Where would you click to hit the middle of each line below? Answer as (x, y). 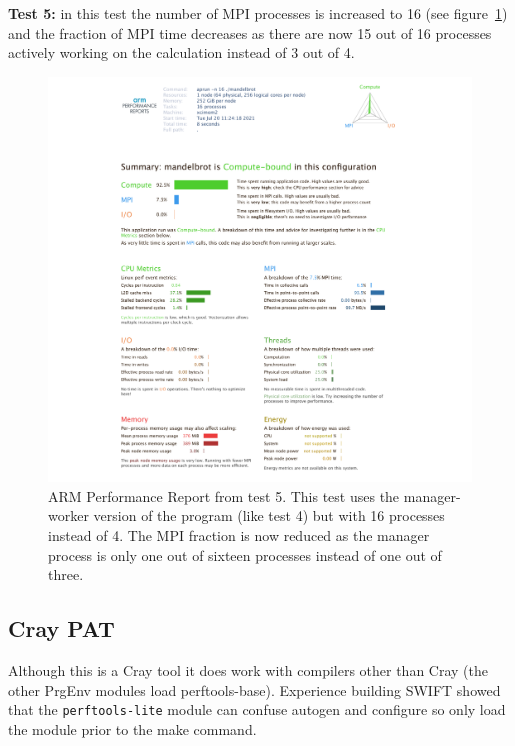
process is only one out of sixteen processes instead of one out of (245, 554)
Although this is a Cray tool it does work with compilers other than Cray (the (248, 669)
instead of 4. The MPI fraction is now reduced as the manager (239, 534)
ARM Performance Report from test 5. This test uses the (224, 495)
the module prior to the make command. (132, 728)
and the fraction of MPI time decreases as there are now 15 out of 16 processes (250, 32)
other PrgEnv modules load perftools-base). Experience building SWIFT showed (254, 689)
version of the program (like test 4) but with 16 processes (269, 515)
